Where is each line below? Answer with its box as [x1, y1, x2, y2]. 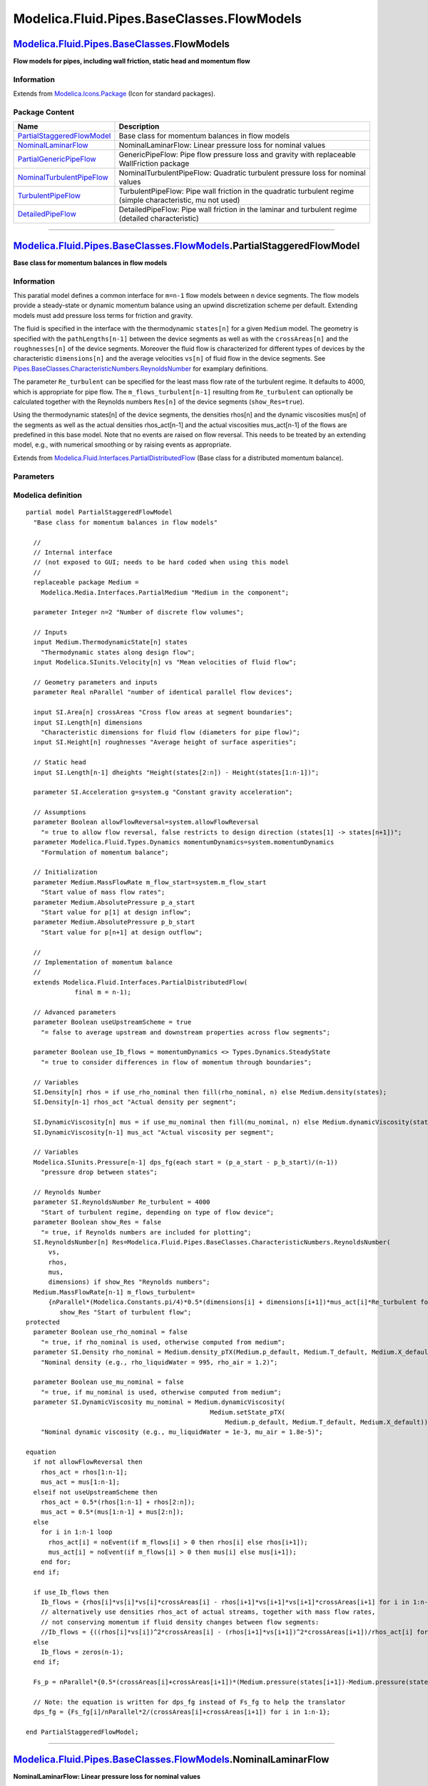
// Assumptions [33, 808, 86, 817]
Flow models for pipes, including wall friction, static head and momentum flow [13, 57, 250, 66]
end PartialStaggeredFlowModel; [26, 1728, 139, 1736]
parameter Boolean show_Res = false [33, 1218, 162, 1227]
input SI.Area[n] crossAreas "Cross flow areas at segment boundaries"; [33, 708, 293, 717]
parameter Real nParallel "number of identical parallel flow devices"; [33, 688, 293, 697]
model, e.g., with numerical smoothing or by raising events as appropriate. [13, 440, 232, 449]
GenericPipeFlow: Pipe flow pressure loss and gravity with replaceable [118, 150, 356, 160]
